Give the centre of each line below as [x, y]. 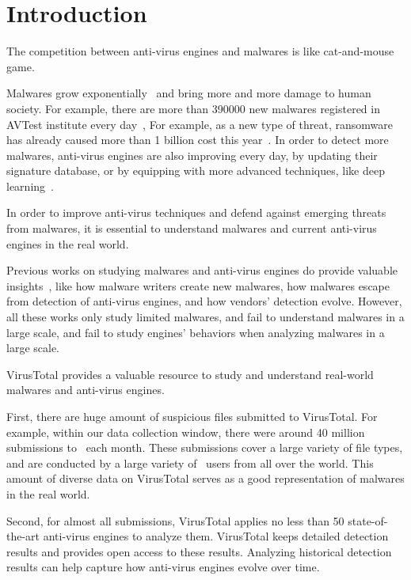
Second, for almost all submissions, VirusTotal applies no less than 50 [175, 520]
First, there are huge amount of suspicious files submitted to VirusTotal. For [192, 416]
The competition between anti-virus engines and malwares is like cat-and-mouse [200, 51]
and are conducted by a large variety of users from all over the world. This [190, 462]
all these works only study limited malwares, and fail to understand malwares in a [205, 317]
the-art [23, 536]
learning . [30, 186]
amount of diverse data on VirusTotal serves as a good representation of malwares [205, 478]
